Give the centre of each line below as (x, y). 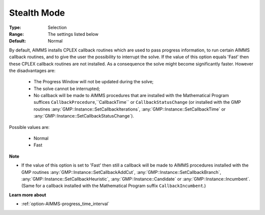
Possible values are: (29, 127)
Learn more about (28, 195)
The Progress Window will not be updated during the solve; (94, 82)
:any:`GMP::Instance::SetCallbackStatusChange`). (84, 116)
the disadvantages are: (32, 71)
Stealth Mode (37, 13)
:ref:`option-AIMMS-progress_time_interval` (66, 204)
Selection (57, 27)
